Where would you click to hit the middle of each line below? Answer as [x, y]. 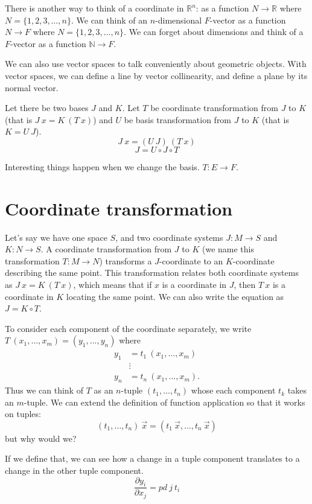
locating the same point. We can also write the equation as [175, 296]
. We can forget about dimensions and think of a [214, 32]
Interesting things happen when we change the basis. [102, 166]
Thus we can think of [44, 390]
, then [245, 285]
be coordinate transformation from [214, 108]
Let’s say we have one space [56, 237]
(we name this [228, 249]
